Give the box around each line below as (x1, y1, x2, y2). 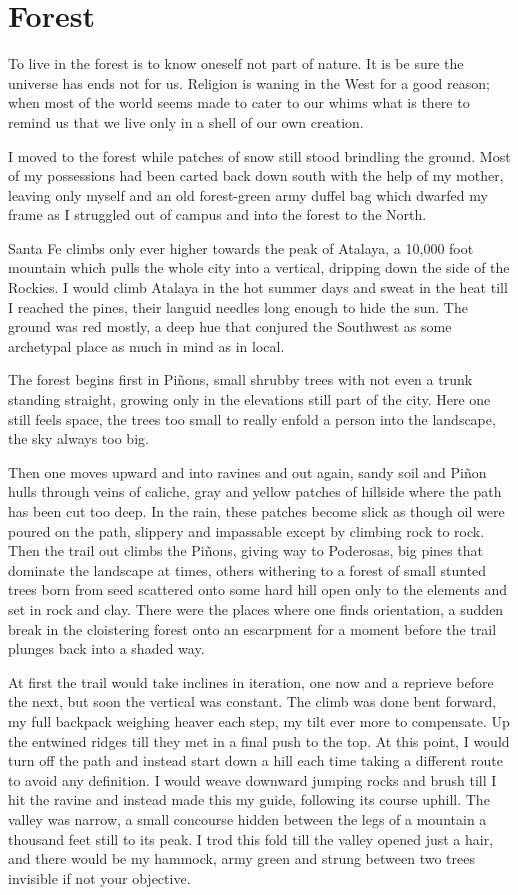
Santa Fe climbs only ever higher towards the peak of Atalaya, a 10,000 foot (8, 237, 474, 258)
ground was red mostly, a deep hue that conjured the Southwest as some (8, 316, 452, 337)
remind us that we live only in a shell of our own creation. (8, 111, 364, 132)
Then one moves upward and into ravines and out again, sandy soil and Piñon (8, 461, 487, 482)
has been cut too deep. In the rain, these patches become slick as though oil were (8, 501, 505, 521)
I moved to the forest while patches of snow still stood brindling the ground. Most (8, 145, 511, 166)
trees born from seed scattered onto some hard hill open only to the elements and (8, 579, 508, 600)
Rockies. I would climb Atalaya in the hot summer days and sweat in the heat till (8, 277, 508, 298)
